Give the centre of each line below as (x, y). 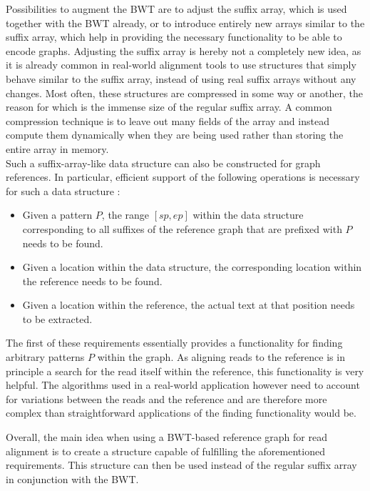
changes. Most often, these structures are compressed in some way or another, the (184, 93)
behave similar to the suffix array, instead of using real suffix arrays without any (181, 78)
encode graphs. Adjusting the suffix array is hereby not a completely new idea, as (184, 50)
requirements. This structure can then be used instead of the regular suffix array (181, 465)
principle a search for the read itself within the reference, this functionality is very (185, 371)
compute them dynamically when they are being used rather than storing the (175, 135)
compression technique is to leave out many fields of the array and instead (168, 120)
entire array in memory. (57, 148)
